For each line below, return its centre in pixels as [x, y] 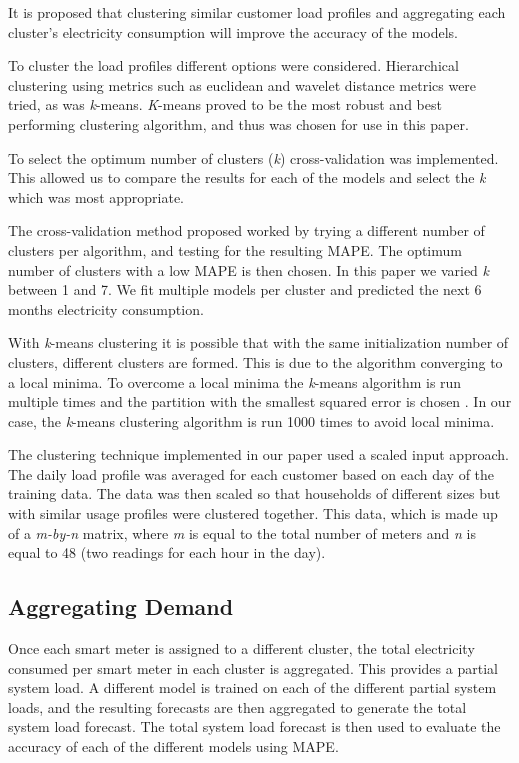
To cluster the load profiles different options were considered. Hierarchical [233, 65]
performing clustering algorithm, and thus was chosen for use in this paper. [238, 123]
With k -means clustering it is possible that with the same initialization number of [258, 342]
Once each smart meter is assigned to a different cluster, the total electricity [241, 648]
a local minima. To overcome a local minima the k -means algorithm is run [235, 381]
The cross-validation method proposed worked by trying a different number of [246, 230]
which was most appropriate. [96, 196]
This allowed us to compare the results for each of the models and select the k [247, 177]
